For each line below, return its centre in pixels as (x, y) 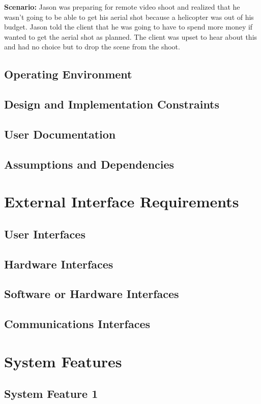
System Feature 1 (51, 394)
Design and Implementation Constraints (112, 104)
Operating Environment (68, 74)
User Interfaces (45, 234)
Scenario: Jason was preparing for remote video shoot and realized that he (122, 7)
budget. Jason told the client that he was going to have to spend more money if (128, 27)
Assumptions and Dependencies (89, 164)
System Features (63, 361)
